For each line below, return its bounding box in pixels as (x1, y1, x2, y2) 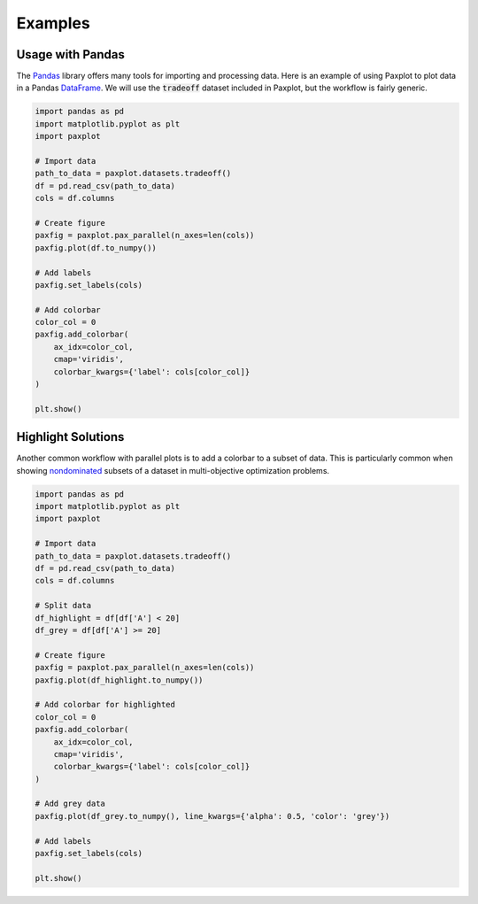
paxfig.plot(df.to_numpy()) (35, 243, 157, 252)
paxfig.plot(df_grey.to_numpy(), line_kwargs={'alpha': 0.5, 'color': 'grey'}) (35, 811, 390, 821)
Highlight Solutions (16, 429, 125, 444)
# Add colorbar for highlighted (35, 699, 176, 710)
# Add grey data (35, 799, 106, 809)
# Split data (35, 600, 92, 611)
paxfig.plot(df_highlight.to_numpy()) (35, 675, 204, 685)
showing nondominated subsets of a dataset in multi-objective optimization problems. (16, 465, 330, 475)
